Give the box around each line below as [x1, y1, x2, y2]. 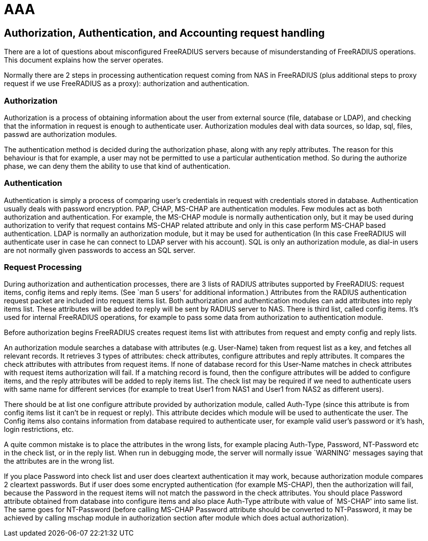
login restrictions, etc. [4, 425, 74, 434]
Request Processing [4, 262, 82, 272]
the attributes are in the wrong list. [4, 457, 114, 466]
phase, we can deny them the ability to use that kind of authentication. [4, 161, 231, 170]
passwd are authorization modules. [4, 130, 117, 138]
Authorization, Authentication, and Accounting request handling [4, 26, 325, 39]
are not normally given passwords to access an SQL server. [4, 246, 196, 254]
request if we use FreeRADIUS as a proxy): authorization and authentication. [4, 79, 249, 88]
